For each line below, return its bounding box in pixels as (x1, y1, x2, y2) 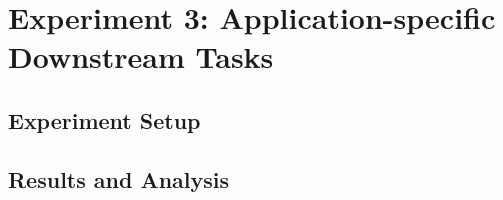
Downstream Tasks (8, 36, 274, 77)
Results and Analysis (8, 163, 230, 194)
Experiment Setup (8, 104, 201, 135)
